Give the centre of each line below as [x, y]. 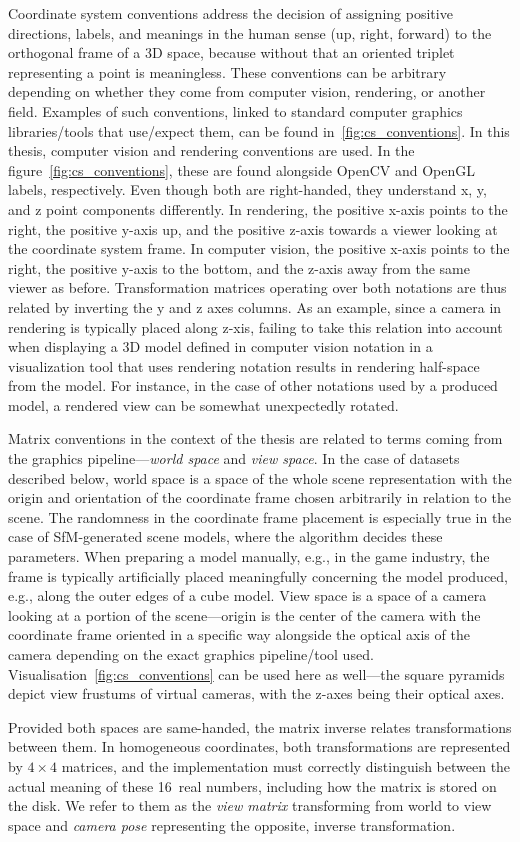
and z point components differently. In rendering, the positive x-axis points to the [258, 208]
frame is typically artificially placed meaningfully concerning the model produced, [258, 575]
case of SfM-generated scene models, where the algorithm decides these [225, 536]
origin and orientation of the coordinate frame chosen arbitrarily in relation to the [259, 497]
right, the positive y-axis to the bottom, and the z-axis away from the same [239, 267]
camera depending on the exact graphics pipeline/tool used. [191, 654]
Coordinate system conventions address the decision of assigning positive [230, 13]
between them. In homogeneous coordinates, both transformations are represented [259, 746]
